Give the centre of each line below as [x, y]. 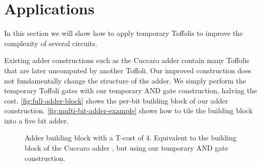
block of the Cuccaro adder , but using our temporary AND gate [126, 148]
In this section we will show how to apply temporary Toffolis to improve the [124, 33]
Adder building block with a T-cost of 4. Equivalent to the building [130, 138]
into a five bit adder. [36, 120]
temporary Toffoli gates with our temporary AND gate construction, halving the [130, 90]
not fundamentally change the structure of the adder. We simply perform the [125, 80]
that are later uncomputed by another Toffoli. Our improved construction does [128, 70]
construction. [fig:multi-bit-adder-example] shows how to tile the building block [128, 110]
